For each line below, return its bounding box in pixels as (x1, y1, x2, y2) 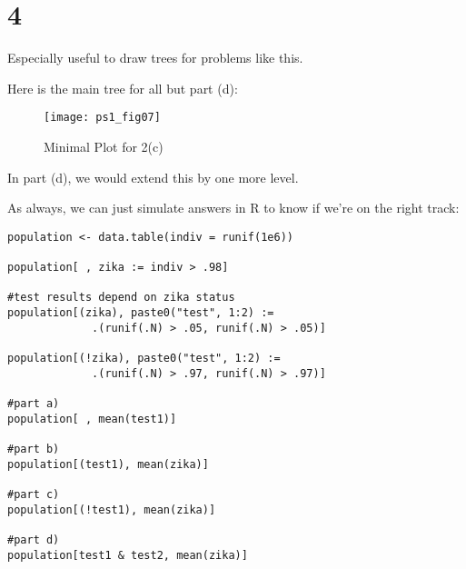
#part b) (7, 442, 60, 455)
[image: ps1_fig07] (44, 111, 161, 125)
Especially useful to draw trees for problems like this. (7, 48, 303, 67)
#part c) (7, 487, 60, 501)
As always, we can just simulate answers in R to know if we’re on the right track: (7, 198, 460, 217)
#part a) (7, 396, 60, 410)
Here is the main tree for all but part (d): (7, 78, 238, 97)
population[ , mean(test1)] (7, 412, 177, 425)
